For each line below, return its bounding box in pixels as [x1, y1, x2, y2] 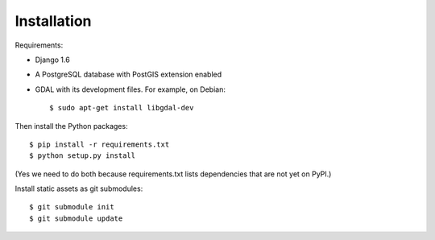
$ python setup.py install [29, 151, 136, 160]
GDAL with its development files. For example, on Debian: [35, 85, 226, 94]
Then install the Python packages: [14, 121, 128, 130]
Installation [14, 12, 92, 30]
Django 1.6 [35, 55, 70, 64]
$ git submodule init [29, 202, 114, 212]
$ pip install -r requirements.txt [29, 139, 170, 149]
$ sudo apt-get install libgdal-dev [49, 103, 194, 113]
